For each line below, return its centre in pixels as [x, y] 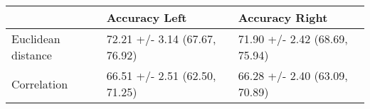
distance [32, 55]
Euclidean [36, 39]
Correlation [40, 84]
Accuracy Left [147, 17]
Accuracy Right [283, 17]
